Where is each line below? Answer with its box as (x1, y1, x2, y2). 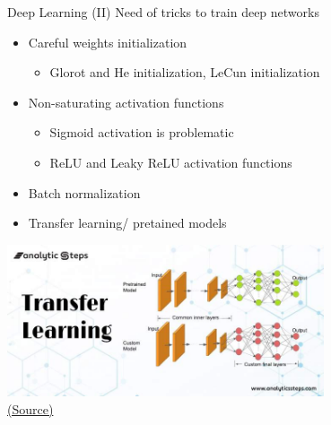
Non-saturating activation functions (28, 92, 224, 111)
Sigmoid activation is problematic (49, 123, 234, 142)
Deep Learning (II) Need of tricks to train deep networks (7, 3, 319, 21)
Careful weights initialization (28, 32, 187, 51)
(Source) (7, 399, 54, 418)
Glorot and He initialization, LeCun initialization (49, 63, 320, 82)
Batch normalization (28, 183, 141, 202)
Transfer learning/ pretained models (28, 213, 227, 232)
